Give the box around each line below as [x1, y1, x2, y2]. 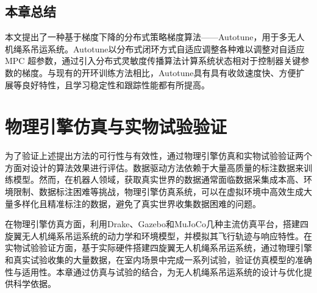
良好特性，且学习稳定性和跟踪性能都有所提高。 [21, 78, 210, 91]
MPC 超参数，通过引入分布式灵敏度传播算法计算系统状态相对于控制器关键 [5, 54, 301, 67]
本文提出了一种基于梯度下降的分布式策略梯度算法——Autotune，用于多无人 [5, 30, 305, 43]
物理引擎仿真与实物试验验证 [5, 114, 227, 139]
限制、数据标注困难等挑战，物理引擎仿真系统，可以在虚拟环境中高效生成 [13, 185, 304, 198]
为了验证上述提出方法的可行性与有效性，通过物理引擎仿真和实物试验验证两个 [5, 149, 312, 162]
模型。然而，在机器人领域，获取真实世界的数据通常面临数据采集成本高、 [13, 173, 304, 186]
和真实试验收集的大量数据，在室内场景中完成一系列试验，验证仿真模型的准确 [5, 253, 312, 266]
